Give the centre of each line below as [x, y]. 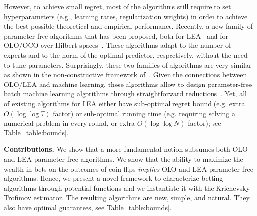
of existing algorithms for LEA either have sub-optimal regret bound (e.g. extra [125, 103]
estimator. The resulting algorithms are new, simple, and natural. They [141, 197]
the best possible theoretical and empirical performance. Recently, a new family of [128, 26]
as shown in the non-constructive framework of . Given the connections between [126, 74]
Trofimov [18, 197]
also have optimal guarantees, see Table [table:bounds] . [88, 207]
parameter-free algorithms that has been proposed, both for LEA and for [116, 35]
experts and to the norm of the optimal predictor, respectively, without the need [126, 55]
